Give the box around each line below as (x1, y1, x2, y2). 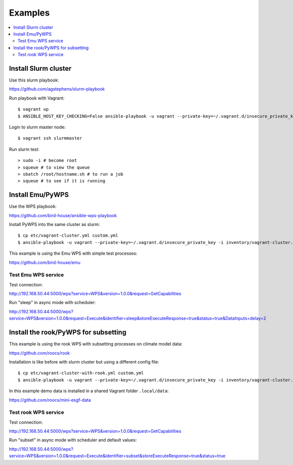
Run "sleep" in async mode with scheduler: (9, 300, 96, 305)
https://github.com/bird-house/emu (9, 259, 81, 265)
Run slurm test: (9, 146, 40, 152)
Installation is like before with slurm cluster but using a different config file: (9, 359, 159, 364)
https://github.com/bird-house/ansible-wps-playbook (9, 212, 117, 218)
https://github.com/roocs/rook (9, 350, 70, 356)
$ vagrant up (18, 106, 49, 112)
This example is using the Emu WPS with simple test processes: (9, 250, 138, 256)
